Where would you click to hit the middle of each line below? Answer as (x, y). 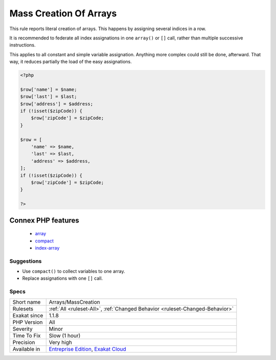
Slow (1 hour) (65, 335)
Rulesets (23, 308)
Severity (22, 329)
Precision (24, 342)
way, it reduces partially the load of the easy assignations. (71, 62)
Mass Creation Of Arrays (63, 13)
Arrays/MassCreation (74, 302)
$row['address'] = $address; (57, 104)
